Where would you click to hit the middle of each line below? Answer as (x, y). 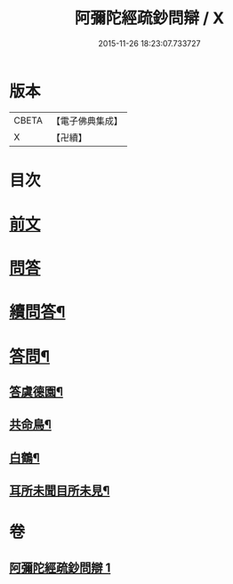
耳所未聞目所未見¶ (60, 491)
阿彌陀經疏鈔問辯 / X (149, 18)
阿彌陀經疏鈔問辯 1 (60, 568)
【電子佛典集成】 (87, 121)
